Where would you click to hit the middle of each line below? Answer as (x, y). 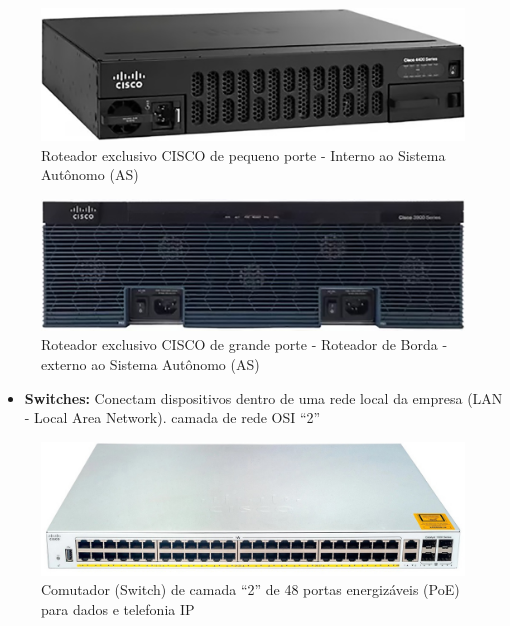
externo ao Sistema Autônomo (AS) (150, 363)
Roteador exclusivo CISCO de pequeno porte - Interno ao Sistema (243, 154)
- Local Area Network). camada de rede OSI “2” (172, 417)
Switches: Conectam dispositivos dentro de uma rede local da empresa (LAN (263, 397)
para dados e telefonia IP (118, 609)
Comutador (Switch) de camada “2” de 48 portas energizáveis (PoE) (250, 589)
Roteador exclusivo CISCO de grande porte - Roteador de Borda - (244, 344)
